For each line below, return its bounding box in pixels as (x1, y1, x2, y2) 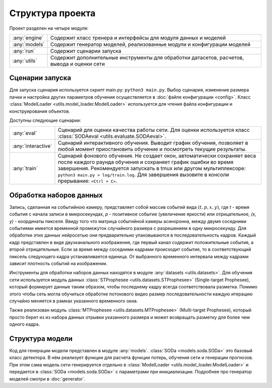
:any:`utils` (12, 57, 37, 64)
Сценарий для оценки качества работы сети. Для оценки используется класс (57, 126, 250, 133)
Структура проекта (9, 8, 96, 19)
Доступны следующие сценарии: (9, 117, 82, 123)
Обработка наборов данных (9, 191, 103, 199)
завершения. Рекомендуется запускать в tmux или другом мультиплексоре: (57, 165, 246, 172)
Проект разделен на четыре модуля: (9, 25, 89, 31)
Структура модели (9, 334, 73, 343)
